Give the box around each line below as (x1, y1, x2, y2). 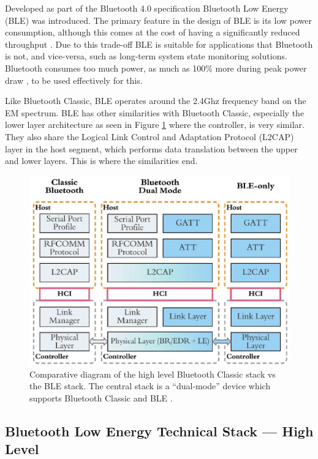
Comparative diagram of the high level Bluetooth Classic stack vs (29, 367, 276, 380)
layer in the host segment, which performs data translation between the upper (5, 142, 298, 155)
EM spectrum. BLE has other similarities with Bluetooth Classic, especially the (5, 106, 305, 119)
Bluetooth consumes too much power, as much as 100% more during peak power (5, 61, 307, 74)
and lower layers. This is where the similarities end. (5, 154, 198, 167)
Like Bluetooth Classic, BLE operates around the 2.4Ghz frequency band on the (5, 94, 306, 107)
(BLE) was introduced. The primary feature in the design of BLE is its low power (5, 13, 312, 26)
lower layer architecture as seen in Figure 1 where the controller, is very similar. (5, 118, 305, 131)
